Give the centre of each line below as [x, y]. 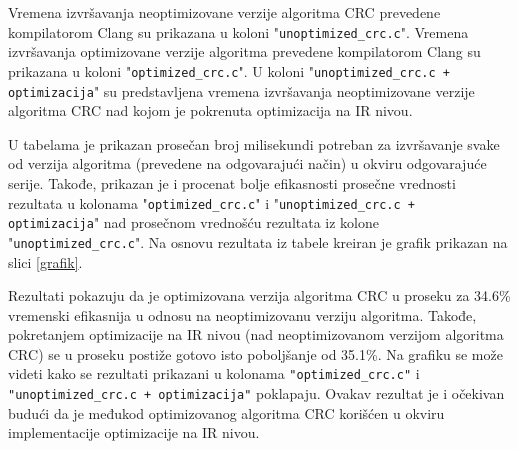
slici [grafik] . [45, 261]
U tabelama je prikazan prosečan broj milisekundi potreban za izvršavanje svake [254, 143]
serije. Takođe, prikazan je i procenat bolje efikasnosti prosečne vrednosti [232, 182]
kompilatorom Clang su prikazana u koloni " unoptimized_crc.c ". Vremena [238, 31]
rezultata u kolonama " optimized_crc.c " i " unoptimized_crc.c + [211, 202]
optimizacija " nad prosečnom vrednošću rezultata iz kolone [194, 222]
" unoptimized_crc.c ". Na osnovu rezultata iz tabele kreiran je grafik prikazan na [258, 241]
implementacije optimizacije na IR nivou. [134, 432]
